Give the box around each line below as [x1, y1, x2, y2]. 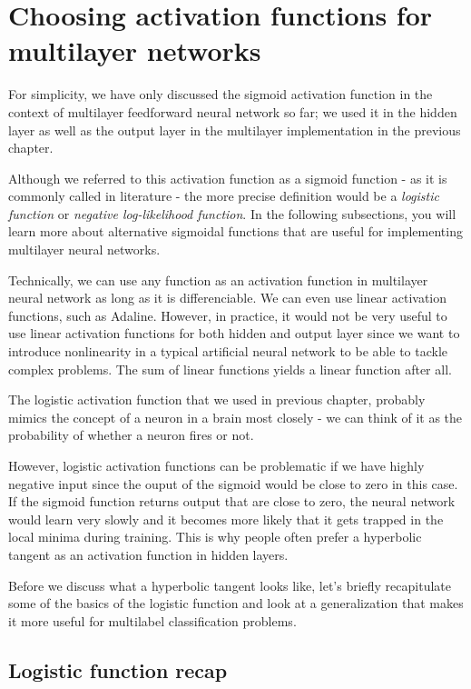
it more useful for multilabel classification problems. [8, 611, 297, 630]
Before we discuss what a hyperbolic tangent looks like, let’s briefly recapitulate [8, 575, 451, 594]
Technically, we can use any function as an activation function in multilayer [8, 270, 428, 289]
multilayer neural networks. [8, 240, 161, 259]
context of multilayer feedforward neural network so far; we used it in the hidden [8, 102, 457, 121]
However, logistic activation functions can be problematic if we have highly [8, 456, 425, 474]
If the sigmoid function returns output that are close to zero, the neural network [8, 492, 456, 511]
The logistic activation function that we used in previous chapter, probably [8, 390, 426, 409]
